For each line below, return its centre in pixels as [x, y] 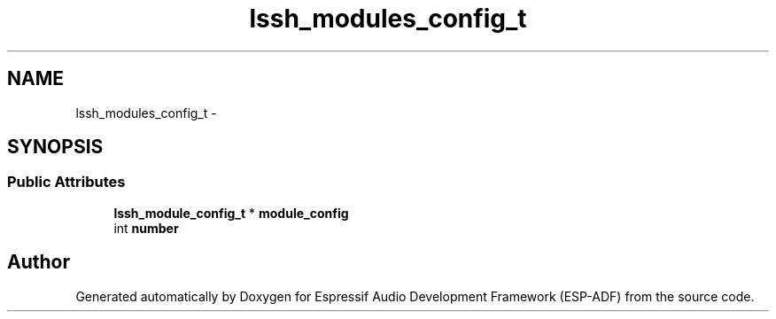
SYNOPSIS [55, 147]
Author [39, 262]
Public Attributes [66, 182]
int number [146, 228]
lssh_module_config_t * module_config [231, 213]
